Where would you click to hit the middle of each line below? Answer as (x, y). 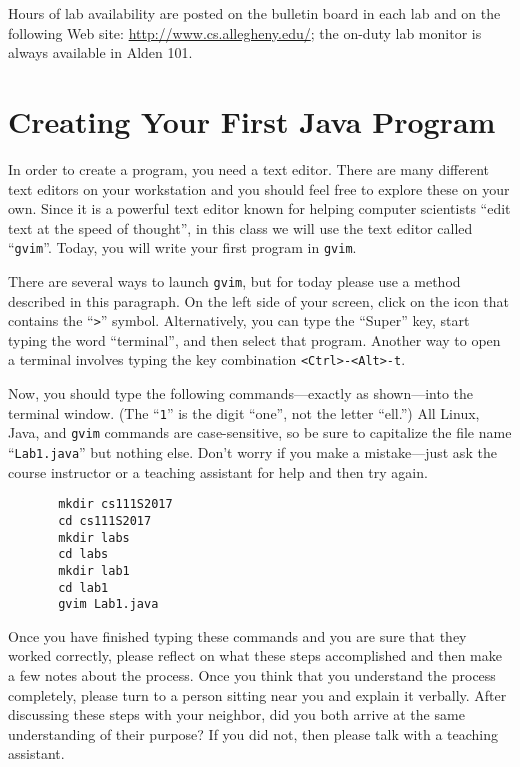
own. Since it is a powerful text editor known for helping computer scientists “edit (259, 208)
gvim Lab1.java (108, 604)
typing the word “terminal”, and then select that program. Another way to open (254, 339)
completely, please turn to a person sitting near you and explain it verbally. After (257, 694)
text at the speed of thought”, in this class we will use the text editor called (240, 227)
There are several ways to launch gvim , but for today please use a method (234, 280)
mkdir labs (94, 537)
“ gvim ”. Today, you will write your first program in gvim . (182, 247)
